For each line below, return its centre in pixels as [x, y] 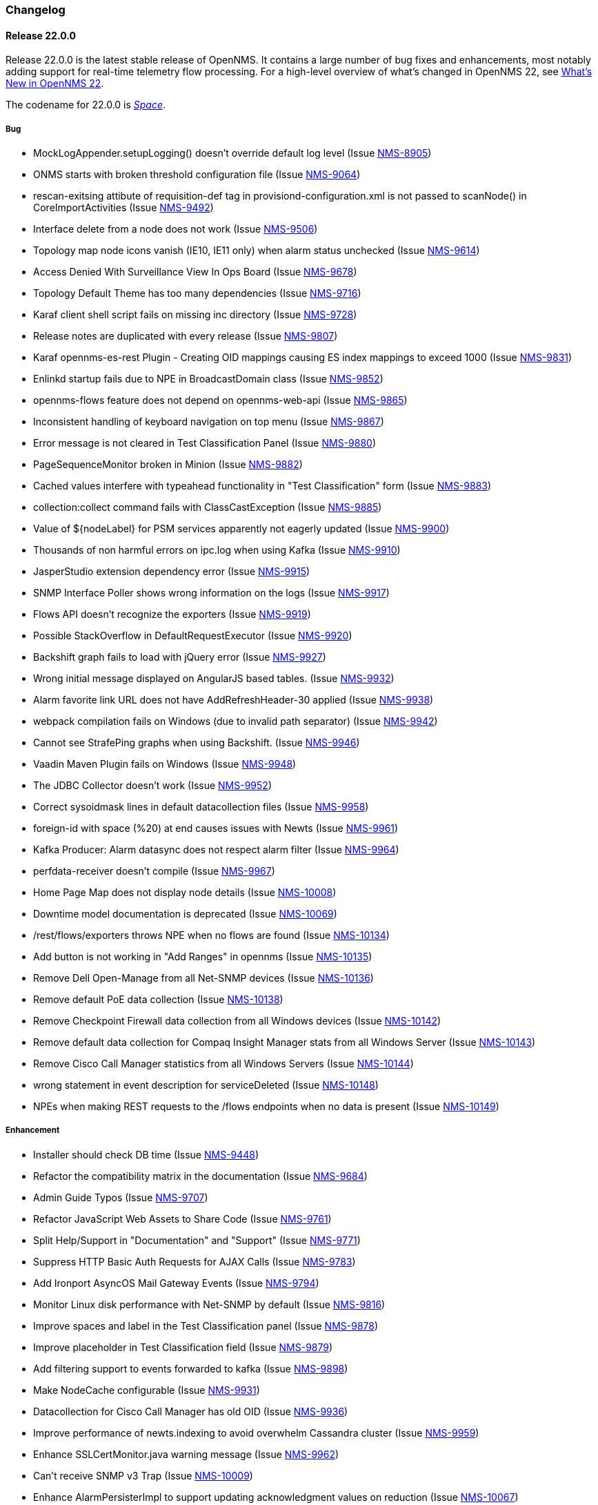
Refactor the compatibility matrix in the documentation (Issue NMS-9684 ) [200, 1176]
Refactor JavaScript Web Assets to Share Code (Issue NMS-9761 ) [182, 1218]
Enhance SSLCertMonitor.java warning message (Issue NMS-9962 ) [186, 1454]
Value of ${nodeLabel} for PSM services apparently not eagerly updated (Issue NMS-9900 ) [241, 528]
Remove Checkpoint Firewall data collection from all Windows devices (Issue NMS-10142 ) [237, 1021]
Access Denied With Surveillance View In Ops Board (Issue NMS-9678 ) [195, 272]
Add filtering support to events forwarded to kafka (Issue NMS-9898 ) [191, 1368]
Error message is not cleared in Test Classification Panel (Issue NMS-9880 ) [205, 443]
